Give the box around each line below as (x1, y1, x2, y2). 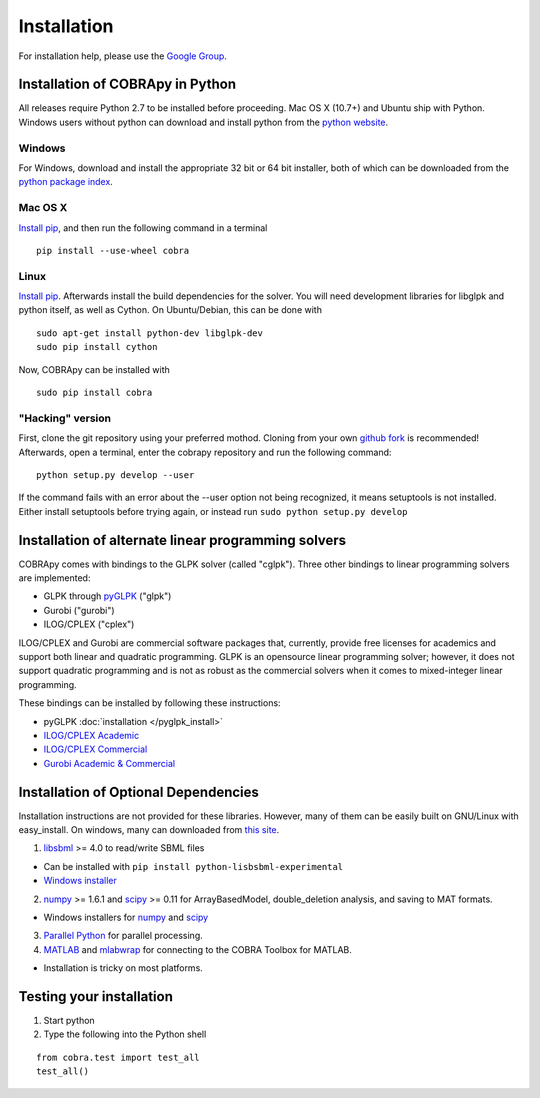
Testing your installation (18, 988, 174, 1005)
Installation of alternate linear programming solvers (18, 531, 347, 549)
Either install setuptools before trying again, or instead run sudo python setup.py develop (18, 505, 408, 517)
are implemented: (18, 572, 91, 584)
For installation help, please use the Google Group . (18, 50, 227, 62)
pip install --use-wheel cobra (36, 245, 190, 256)
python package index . (18, 176, 114, 188)
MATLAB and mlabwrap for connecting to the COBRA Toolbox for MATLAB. (43, 943, 352, 955)
